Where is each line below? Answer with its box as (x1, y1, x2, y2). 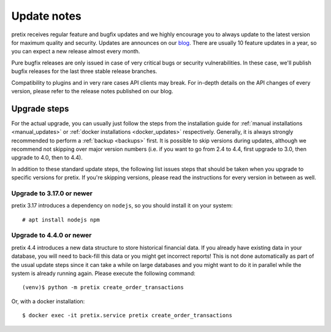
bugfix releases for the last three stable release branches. (11, 68, 158, 75)
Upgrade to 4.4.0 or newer (11, 231, 92, 239)
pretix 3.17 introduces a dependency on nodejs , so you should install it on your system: (11, 202, 233, 209)
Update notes (11, 9, 82, 23)
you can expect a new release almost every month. (11, 48, 140, 55)
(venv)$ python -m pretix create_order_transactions (22, 284, 184, 291)
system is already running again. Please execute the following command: (11, 269, 196, 277)
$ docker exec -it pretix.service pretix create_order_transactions (22, 312, 232, 319)
